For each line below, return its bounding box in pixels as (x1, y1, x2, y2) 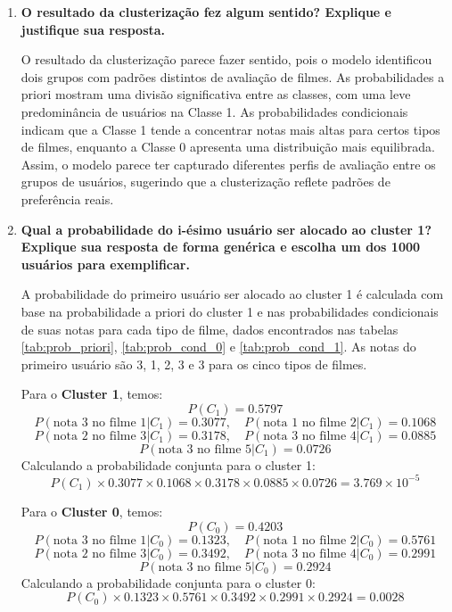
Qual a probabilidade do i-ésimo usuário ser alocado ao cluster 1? (21, 219, 431, 238)
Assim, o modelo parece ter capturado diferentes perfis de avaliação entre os (21, 154, 436, 173)
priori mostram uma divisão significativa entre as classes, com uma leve (21, 85, 411, 103)
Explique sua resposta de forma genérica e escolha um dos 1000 (21, 237, 421, 256)
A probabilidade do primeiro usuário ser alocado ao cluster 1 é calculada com (21, 285, 444, 303)
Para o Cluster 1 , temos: (21, 385, 163, 403)
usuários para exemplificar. (21, 254, 190, 273)
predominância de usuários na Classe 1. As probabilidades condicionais (21, 102, 408, 120)
